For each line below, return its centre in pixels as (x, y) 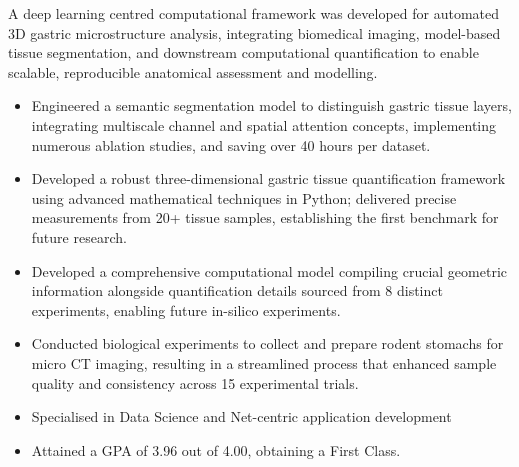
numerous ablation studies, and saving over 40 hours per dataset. (231, 144)
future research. (79, 236)
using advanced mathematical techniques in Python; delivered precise (244, 197)
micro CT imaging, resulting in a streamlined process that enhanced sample (264, 362)
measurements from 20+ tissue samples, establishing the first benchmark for (265, 217)
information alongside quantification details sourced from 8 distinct (237, 290)
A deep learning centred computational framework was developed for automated (254, 13)
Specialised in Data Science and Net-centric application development (241, 416)
